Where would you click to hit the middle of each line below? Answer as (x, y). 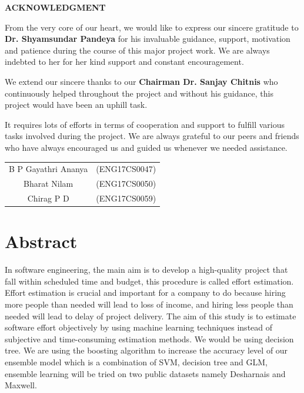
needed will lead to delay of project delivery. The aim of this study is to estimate (151, 316)
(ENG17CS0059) (126, 198)
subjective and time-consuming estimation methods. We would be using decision (149, 338)
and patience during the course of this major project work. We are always (137, 50)
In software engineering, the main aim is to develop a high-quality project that (146, 270)
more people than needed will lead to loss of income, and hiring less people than (149, 304)
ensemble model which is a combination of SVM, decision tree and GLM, (136, 361)
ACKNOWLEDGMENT (55, 7)
